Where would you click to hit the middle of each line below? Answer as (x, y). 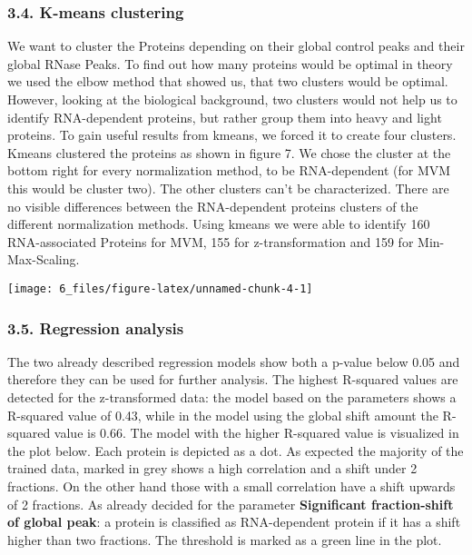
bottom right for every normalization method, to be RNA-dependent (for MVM (229, 170)
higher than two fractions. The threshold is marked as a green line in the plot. (225, 539)
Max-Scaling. (44, 259)
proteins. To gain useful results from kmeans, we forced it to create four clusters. (232, 135)
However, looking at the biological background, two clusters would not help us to (232, 99)
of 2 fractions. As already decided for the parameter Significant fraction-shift (231, 504)
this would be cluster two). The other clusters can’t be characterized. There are (228, 188)
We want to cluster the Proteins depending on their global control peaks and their (236, 46)
